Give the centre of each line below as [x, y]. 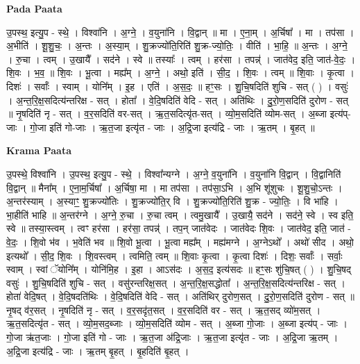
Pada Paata [34, 8]
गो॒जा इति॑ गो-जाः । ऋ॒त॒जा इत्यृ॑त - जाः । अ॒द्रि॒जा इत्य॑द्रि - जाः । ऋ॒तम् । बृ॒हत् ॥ [172, 127]
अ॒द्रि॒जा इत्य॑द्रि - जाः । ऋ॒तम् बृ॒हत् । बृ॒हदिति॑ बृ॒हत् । [98, 350]
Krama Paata [39, 150]
